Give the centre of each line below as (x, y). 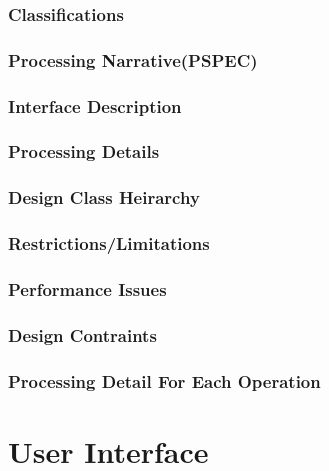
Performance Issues (87, 288)
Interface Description (95, 105)
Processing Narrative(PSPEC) (133, 59)
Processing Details (84, 151)
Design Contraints (82, 334)
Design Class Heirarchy (104, 197)
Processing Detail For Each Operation (164, 380)
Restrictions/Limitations (109, 243)
